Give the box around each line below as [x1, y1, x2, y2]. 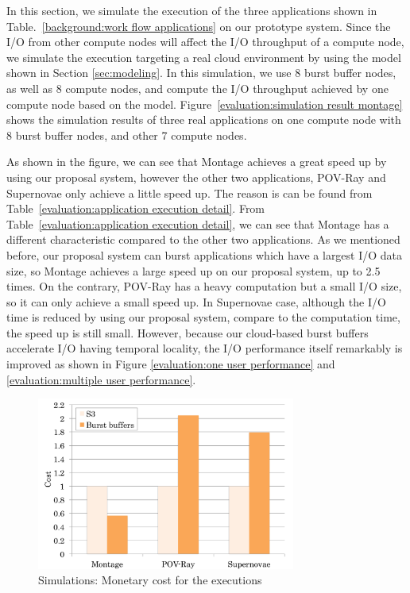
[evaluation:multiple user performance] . [6, 371, 196, 387]
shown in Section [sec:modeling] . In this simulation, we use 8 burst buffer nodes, [6, 64, 396, 81]
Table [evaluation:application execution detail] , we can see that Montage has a [6, 215, 389, 232]
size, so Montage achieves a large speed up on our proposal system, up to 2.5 [6, 262, 381, 279]
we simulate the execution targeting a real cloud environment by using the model [6, 48, 401, 65]
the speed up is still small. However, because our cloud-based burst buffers [6, 324, 369, 341]
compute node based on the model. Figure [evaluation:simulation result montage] [6, 95, 403, 112]
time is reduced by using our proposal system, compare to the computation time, [6, 309, 400, 325]
